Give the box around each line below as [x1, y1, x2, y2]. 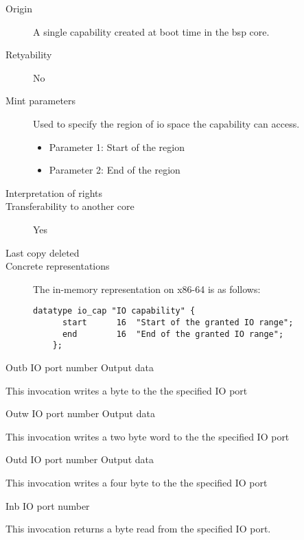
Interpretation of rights [5, 185, 102, 200]
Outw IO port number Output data [5, 406, 155, 421]
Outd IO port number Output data [5, 452, 154, 467]
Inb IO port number [5, 498, 90, 513]
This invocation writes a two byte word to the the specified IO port [5, 429, 290, 443]
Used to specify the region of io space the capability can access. [33, 116, 300, 130]
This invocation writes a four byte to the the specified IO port [5, 475, 268, 489]
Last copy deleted [5, 245, 80, 259]
